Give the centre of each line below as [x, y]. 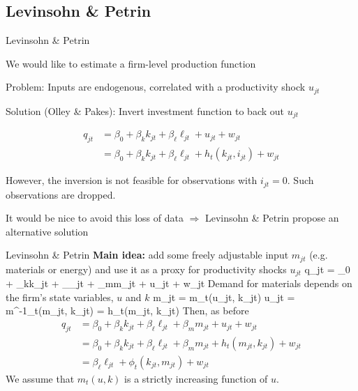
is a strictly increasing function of [196, 378]
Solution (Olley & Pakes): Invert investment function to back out [145, 110]
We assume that [40, 378]
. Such [300, 180]
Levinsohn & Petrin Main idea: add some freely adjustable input [147, 255]
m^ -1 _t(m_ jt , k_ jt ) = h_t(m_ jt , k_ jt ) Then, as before [127, 310]
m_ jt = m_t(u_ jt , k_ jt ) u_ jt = [224, 297]
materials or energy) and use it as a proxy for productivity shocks [146, 269]
